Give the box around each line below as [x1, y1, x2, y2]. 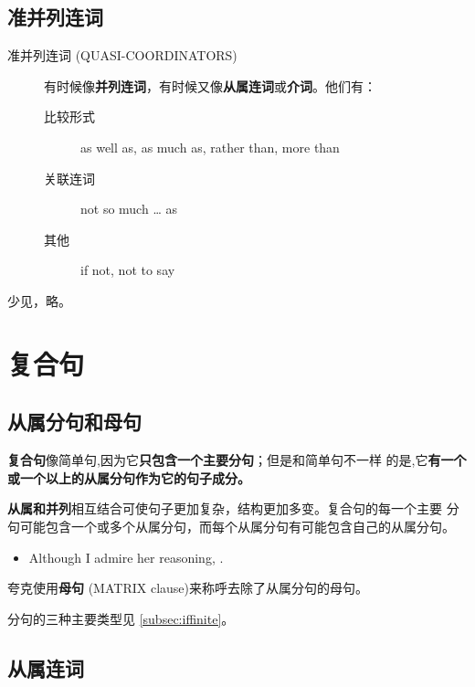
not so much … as [80, 199, 177, 218]
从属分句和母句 [7, 407, 142, 436]
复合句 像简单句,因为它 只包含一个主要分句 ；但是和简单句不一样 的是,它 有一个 [7, 450, 467, 470]
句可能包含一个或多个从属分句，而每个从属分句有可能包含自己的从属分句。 [7, 516, 455, 535]
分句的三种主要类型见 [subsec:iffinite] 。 [7, 608, 235, 628]
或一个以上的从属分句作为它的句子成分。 [7, 468, 250, 487]
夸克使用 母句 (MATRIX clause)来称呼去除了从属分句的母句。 [7, 578, 368, 597]
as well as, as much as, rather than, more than [80, 137, 340, 156]
